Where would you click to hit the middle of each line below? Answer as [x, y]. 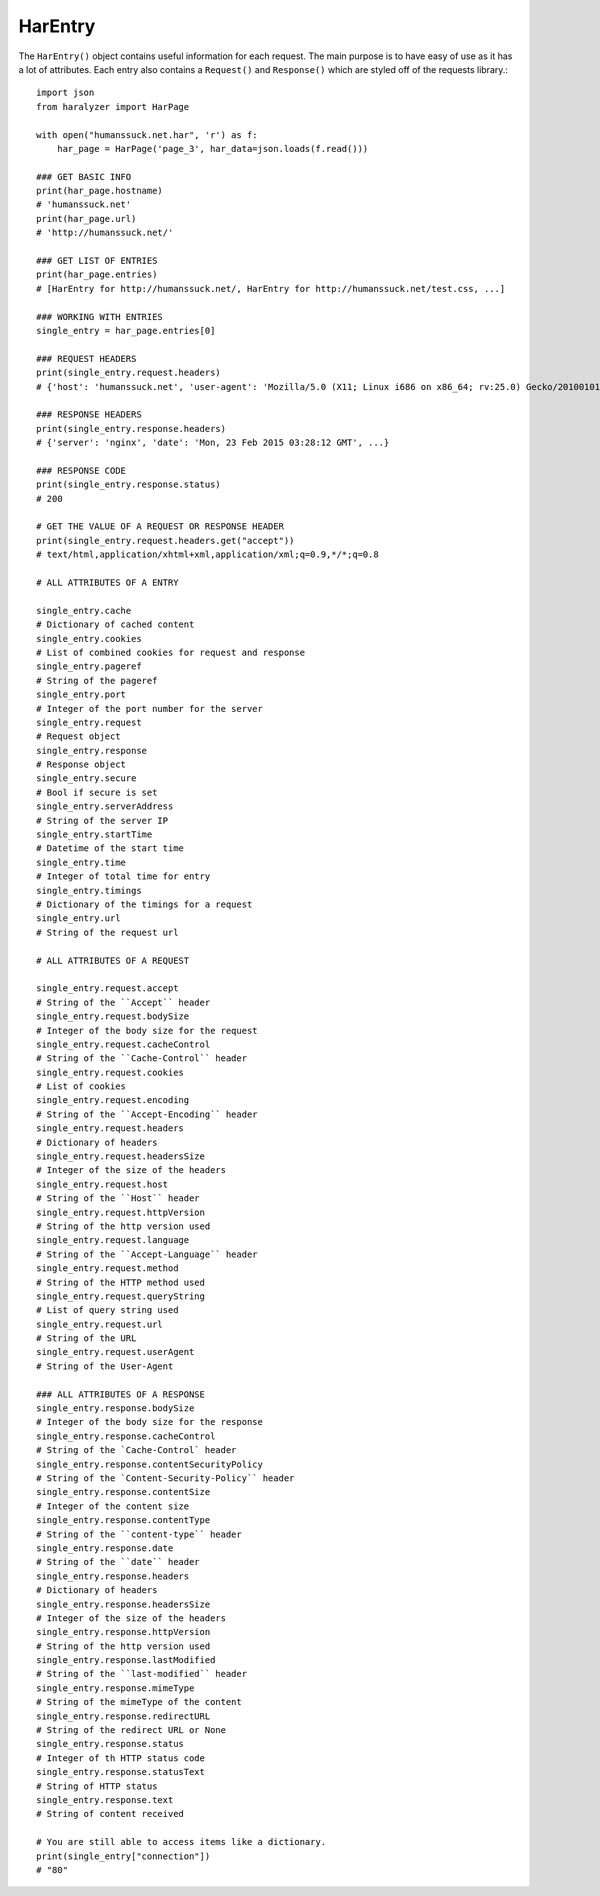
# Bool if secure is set [97, 792]
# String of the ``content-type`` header [139, 1534]
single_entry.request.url [100, 1324]
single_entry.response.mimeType [115, 1688]
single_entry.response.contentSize [123, 1492]
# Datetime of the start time [110, 848]
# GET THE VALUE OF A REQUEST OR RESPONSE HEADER [160, 526]
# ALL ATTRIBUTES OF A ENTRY [107, 582]
